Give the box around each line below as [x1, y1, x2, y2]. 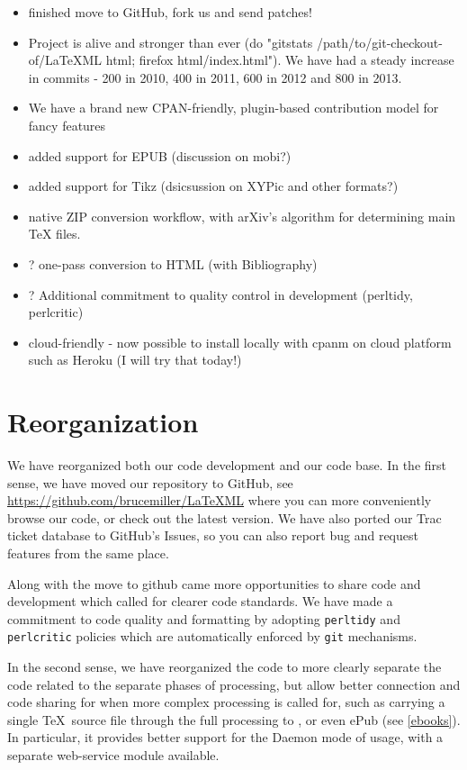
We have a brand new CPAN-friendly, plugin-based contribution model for [28, 98, 439, 117]
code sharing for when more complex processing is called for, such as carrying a [7, 693, 445, 711]
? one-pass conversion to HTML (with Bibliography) [28, 254, 318, 273]
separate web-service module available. [7, 746, 220, 765]
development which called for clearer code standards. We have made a [7, 592, 393, 611]
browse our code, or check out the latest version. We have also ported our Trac [7, 508, 442, 527]
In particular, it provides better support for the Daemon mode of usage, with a [7, 728, 444, 747]
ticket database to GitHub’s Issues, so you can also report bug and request [7, 526, 418, 545]
